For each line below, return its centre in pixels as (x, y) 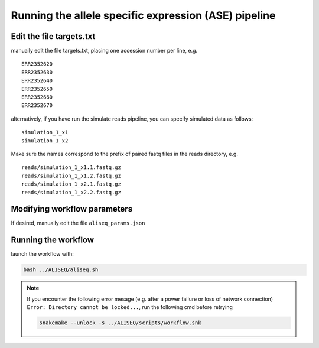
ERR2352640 (37, 81)
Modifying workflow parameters (72, 209)
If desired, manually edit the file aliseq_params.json (78, 223)
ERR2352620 (37, 64)
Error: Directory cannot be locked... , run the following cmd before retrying (130, 307)
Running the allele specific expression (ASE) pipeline (143, 15)
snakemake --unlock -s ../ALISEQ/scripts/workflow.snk (120, 323)
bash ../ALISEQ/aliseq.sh (61, 270)
